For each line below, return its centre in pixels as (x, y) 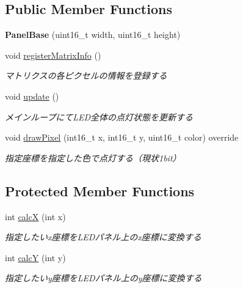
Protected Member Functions (100, 190)
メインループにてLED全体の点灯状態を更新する (99, 116)
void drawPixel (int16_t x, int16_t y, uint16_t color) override (122, 137)
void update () (32, 96)
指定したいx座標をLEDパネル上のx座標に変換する (103, 237)
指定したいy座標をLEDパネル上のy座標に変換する (103, 278)
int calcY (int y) (35, 257)
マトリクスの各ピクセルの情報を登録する (86, 76)
